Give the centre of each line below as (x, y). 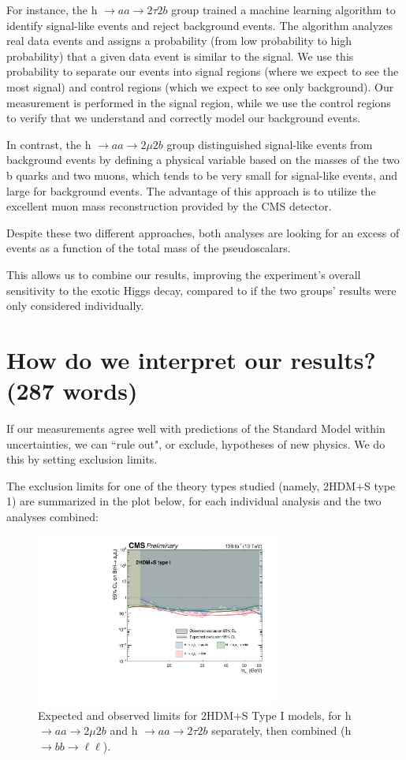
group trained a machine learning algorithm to (283, 9)
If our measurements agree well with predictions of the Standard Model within (196, 428)
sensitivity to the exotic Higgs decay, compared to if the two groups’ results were (201, 290)
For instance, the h (52, 9)
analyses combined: (52, 516)
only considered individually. (75, 305)
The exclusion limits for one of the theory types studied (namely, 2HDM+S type (201, 485)
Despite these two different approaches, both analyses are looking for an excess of (203, 232)
